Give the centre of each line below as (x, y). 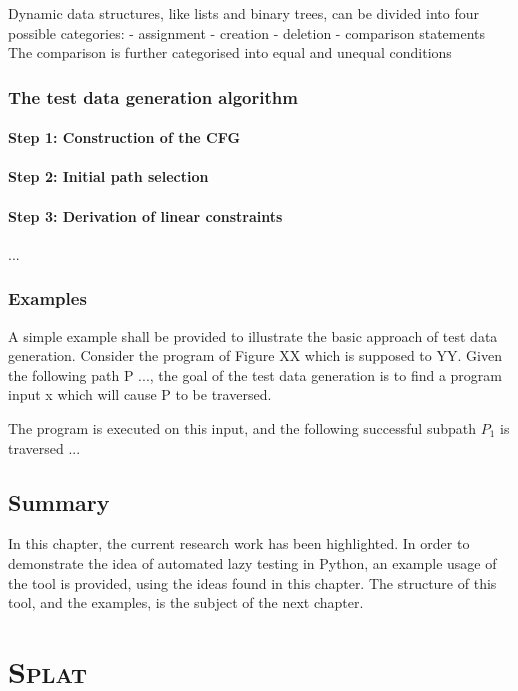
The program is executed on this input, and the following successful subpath (242, 427)
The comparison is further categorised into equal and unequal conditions (230, 52)
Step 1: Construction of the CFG (124, 137)
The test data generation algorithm (153, 96)
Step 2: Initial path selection (108, 176)
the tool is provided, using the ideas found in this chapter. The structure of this (252, 582)
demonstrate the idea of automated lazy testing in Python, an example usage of (252, 562)
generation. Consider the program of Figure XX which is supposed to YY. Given (255, 355)
